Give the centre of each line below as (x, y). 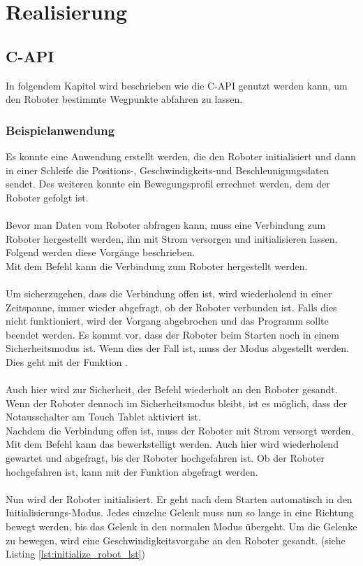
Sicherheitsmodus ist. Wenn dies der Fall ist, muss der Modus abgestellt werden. (177, 348)
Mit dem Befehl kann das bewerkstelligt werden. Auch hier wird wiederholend (172, 444)
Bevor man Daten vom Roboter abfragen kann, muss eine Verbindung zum (166, 224)
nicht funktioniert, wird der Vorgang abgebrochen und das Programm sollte (167, 321)
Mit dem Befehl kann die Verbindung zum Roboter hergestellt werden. (157, 266)
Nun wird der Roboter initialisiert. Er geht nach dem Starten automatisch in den (179, 498)
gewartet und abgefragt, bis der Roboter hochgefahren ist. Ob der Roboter (165, 458)
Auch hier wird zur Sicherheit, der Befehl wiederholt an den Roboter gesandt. (172, 389)
